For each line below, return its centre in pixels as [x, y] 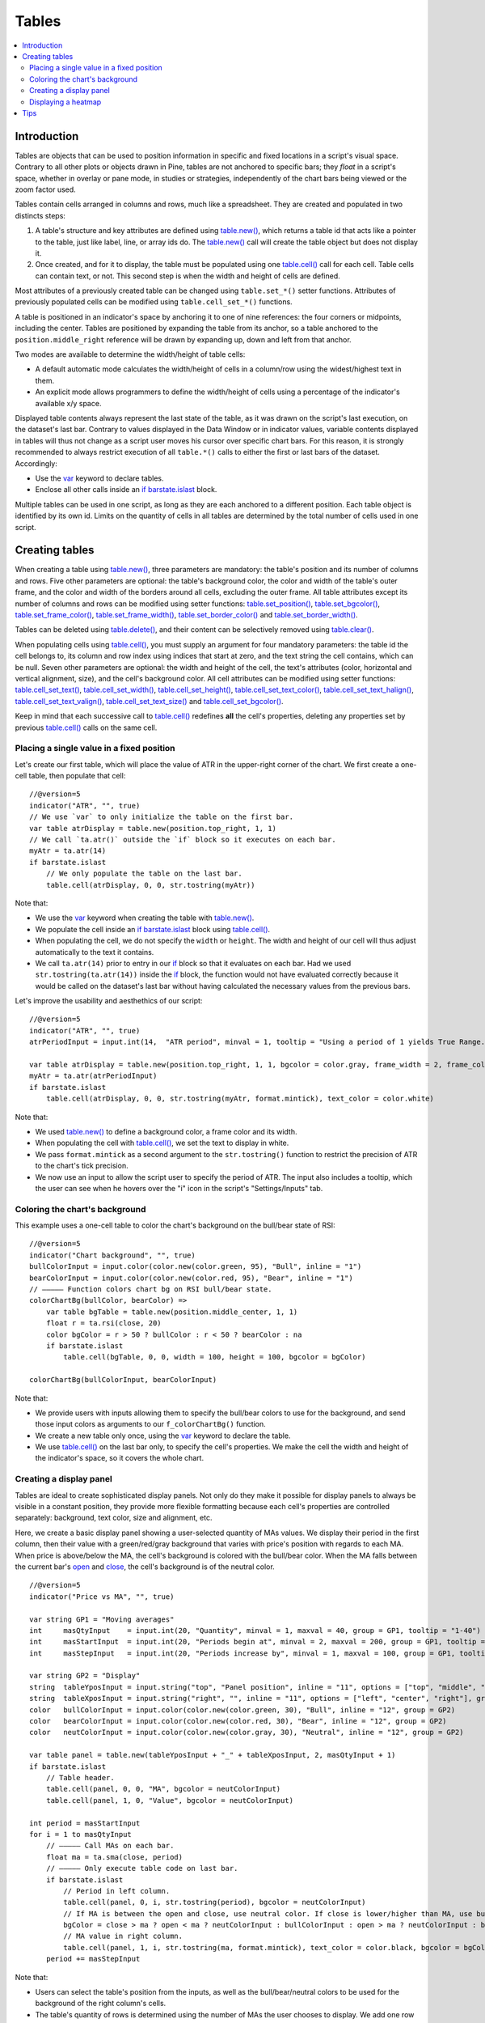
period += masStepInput [93, 1959]
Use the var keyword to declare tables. [99, 478]
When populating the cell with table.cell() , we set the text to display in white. [162, 1143]
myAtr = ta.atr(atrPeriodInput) [93, 1076]
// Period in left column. [117, 1891]
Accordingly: [36, 463]
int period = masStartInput [85, 1823]
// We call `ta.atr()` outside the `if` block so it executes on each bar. [183, 839]
